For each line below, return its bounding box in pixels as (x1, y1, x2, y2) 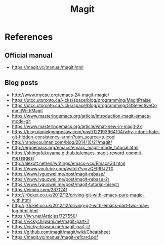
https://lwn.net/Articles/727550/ (11, 213, 78, 219)
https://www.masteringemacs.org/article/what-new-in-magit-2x (11, 123, 142, 129)
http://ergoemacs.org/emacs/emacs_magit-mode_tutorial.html (11, 144, 139, 150)
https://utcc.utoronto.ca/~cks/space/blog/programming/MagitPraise (11, 97, 151, 103)
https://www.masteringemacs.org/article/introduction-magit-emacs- (11, 113, 151, 119)
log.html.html (11, 207, 39, 214)
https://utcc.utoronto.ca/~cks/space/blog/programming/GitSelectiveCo (11, 102, 157, 108)
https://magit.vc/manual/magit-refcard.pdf (11, 234, 98, 240)
